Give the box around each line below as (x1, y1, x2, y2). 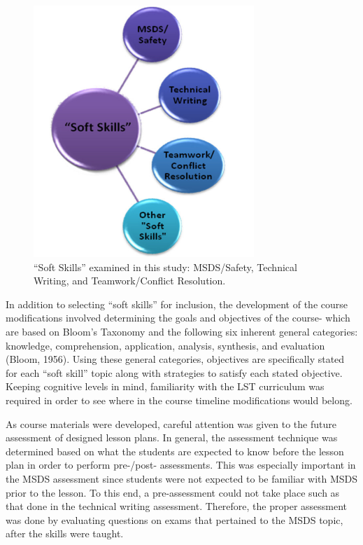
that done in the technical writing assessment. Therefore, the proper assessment (6, 499, 348, 513)
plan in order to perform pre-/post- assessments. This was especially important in (6, 457, 356, 472)
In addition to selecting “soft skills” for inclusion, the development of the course (6, 296, 348, 311)
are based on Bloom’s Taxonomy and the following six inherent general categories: (6, 324, 358, 338)
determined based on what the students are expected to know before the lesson (6, 443, 344, 458)
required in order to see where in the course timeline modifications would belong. (6, 392, 353, 407)
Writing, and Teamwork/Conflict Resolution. (34, 273, 226, 288)
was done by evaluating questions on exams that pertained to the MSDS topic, (6, 512, 343, 527)
